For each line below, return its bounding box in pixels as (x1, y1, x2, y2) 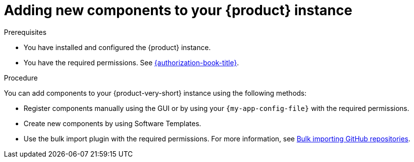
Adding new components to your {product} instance (4, 2, 353, 19)
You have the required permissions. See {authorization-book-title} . (24, 58, 239, 67)
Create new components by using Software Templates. (24, 119, 202, 128)
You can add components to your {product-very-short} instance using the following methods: (4, 88, 307, 97)
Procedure (4, 73, 38, 82)
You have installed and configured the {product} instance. (24, 43, 211, 52)
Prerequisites (4, 27, 47, 36)
